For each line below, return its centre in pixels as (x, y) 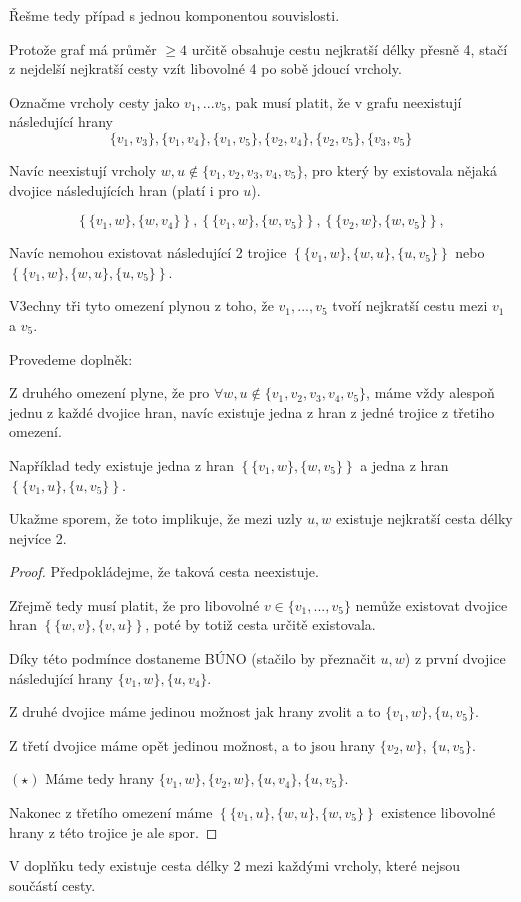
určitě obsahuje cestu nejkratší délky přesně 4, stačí (349, 48)
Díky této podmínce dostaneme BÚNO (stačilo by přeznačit (192, 658)
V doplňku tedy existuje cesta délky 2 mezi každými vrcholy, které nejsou (235, 865)
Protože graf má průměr (83, 48)
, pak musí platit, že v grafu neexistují (344, 101)
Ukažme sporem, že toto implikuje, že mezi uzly (156, 518)
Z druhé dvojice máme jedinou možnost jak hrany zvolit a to (195, 711)
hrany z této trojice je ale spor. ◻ (113, 831)
